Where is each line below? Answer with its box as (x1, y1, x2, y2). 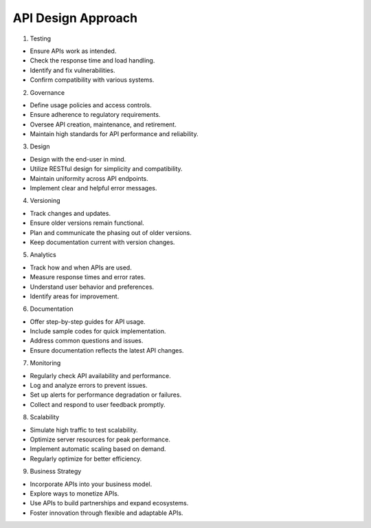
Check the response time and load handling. (30, 56, 155, 65)
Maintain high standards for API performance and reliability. (30, 130, 199, 138)
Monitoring (30, 359, 61, 367)
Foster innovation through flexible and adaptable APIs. (30, 509, 183, 517)
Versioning (30, 197, 61, 205)
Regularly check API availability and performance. (30, 371, 171, 379)
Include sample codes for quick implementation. (30, 327, 166, 335)
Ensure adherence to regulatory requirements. (30, 111, 161, 119)
